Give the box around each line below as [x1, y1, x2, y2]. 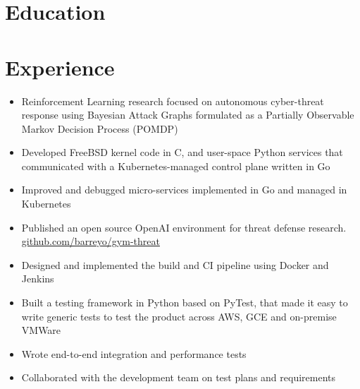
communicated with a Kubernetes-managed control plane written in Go [21, 158, 330, 173]
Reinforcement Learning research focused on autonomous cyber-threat [21, 93, 324, 108]
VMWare [21, 323, 61, 337]
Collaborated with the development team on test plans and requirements [21, 370, 336, 385]
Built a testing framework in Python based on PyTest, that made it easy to [21, 295, 348, 310]
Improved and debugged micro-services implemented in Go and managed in [21, 182, 347, 197]
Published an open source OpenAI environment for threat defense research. [21, 220, 347, 234]
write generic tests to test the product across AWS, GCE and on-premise [21, 309, 337, 323]
